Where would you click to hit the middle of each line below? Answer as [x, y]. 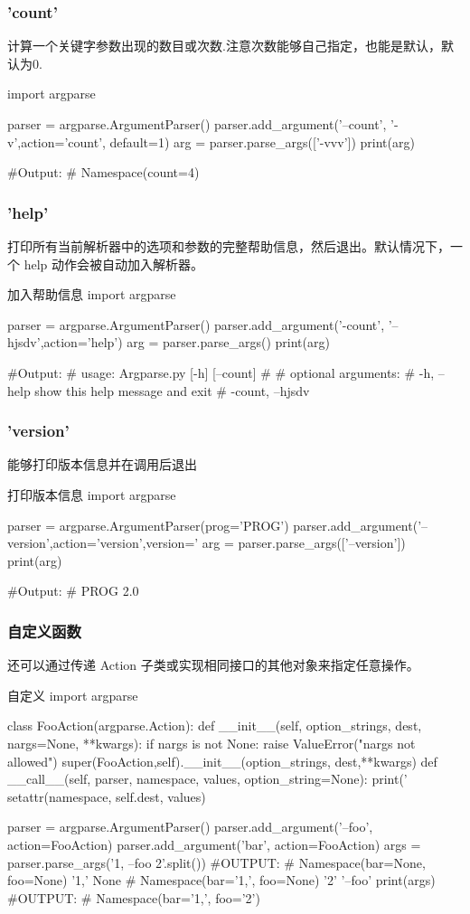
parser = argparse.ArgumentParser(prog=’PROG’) [148, 525]
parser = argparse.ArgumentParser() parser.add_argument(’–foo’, [190, 827]
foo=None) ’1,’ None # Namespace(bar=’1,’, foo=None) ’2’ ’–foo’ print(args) [221, 880]
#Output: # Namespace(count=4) [103, 172]
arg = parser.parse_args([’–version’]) [304, 543]
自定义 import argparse [73, 695]
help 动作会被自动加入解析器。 [113, 264]
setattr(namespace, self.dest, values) [107, 796]
